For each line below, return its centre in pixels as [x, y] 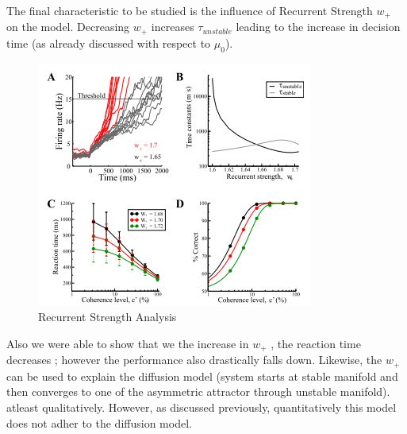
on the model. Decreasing [68, 27]
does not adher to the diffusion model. [99, 422]
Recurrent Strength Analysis [108, 317]
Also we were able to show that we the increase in [128, 343]
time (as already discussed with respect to [109, 43]
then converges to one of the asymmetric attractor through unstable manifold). [198, 391]
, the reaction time [316, 343]
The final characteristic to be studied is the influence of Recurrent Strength [190, 10]
